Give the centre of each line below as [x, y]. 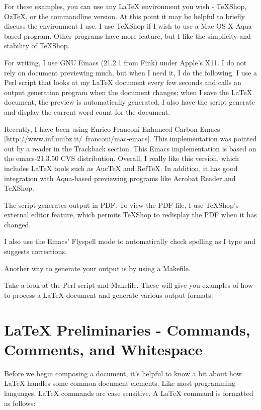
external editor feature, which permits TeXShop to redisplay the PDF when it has [130, 215]
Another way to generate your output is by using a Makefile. [97, 268]
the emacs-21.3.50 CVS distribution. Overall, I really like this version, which [122, 158]
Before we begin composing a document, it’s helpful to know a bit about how [123, 373]
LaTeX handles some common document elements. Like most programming [120, 383]
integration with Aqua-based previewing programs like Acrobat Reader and [120, 178]
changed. [18, 224]
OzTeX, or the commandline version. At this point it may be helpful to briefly [125, 16]
